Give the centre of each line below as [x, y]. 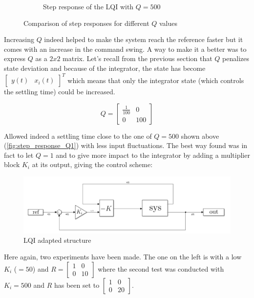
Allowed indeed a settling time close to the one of [78, 136]
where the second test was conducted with [161, 268]
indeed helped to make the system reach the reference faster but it [144, 39]
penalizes [236, 58]
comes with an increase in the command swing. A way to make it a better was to [125, 49]
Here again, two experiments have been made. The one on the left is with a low [123, 256]
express [15, 58]
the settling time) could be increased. [60, 92]
